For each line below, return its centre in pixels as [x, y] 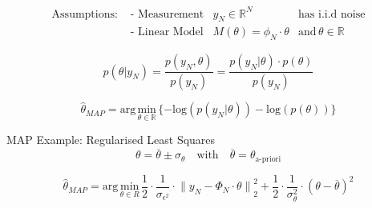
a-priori [268, 159]
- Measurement [167, 14]
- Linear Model [167, 32]
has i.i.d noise [332, 14]
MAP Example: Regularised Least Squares [111, 140]
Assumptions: [85, 14]
